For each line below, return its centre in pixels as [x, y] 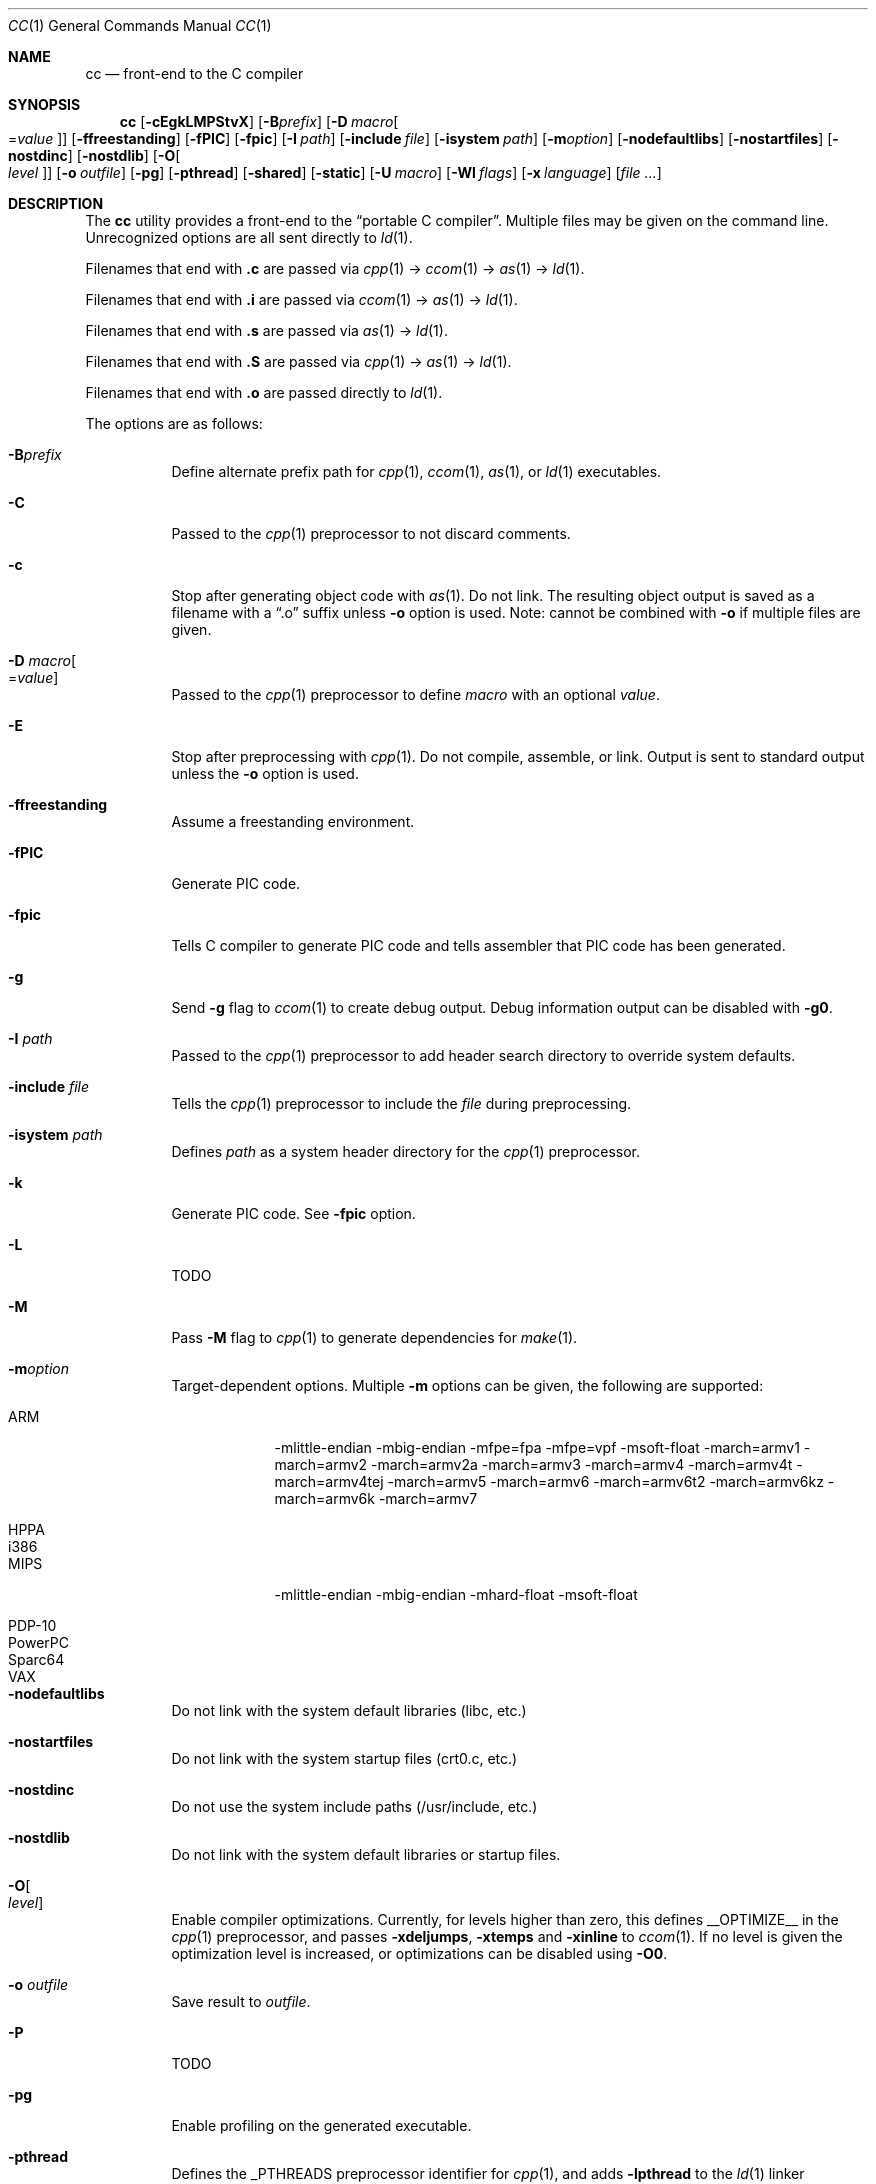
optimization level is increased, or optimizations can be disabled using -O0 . [419, 1953]
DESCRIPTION [56, 203]
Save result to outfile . [241, 2001]
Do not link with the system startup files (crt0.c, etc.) [344, 1758]
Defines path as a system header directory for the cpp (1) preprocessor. [405, 1151]
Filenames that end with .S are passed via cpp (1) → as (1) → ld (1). [298, 361]
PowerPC [39, 1642]
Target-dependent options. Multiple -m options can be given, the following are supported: [467, 1385]
